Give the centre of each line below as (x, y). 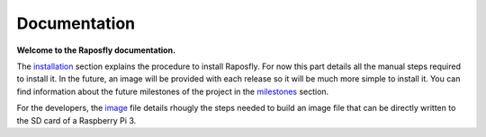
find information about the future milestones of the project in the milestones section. (173, 91)
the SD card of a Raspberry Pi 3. (76, 120)
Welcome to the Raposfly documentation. (96, 50)
